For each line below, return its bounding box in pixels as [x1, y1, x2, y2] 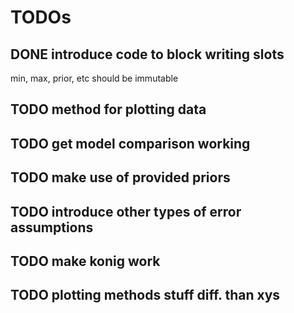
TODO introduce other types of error [10, 203, 242, 220]
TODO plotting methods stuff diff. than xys [10, 287, 281, 304]
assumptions [10, 219, 94, 236]
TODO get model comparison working [10, 135, 251, 152]
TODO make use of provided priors [10, 169, 231, 186]
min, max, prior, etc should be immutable [10, 72, 179, 84]
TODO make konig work [10, 252, 161, 270]
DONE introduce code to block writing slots [10, 46, 285, 63]
